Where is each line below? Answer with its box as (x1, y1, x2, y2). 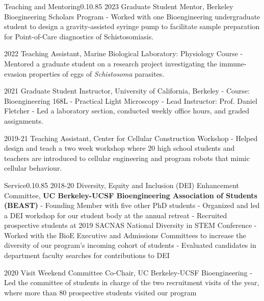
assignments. (4, 115, 43, 126)
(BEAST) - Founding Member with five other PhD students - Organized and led (4, 200, 260, 211)
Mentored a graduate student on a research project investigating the (4, 58, 217, 68)
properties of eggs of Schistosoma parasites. (29, 68, 165, 79)
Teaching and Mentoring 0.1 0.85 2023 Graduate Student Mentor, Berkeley (4, 1, 233, 11)
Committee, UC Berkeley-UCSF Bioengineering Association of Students (4, 190, 257, 200)
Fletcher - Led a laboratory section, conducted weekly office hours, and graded (4, 105, 250, 116)
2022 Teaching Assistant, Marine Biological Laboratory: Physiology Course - (4, 48, 243, 59)
